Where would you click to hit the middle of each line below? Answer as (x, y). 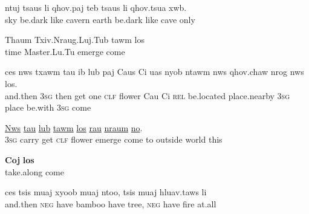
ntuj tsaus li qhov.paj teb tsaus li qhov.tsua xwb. (96, 7)
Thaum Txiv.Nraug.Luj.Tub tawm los (75, 40)
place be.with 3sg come (48, 107)
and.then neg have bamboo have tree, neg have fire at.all (111, 203)
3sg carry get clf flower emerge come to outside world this (114, 139)
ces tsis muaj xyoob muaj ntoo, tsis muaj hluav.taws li (106, 192)
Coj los (20, 159)
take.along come (34, 171)
